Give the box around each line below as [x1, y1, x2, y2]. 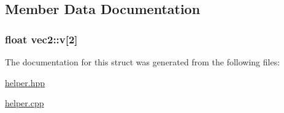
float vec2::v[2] [5, 31, 78, 46]
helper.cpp [5, 97, 44, 109]
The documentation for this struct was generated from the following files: [5, 56, 280, 68]
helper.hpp [5, 76, 45, 89]
